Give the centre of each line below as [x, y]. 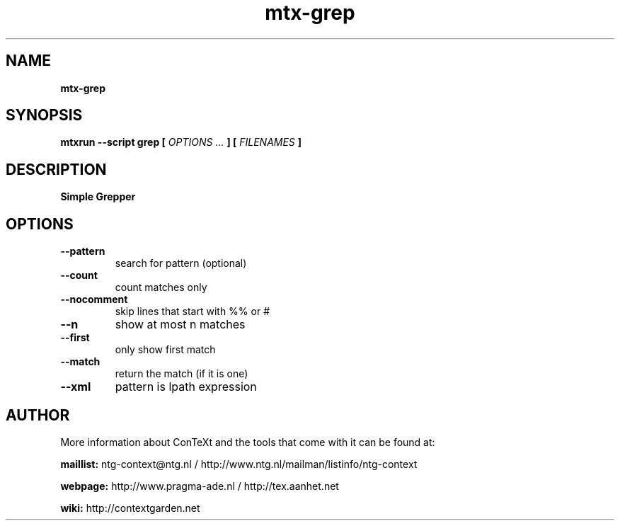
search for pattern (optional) [181, 263]
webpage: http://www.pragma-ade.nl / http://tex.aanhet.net [200, 486]
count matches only [161, 287]
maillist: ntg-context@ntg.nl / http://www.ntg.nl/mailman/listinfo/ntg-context [239, 464]
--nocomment [94, 299]
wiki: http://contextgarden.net [130, 508]
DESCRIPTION [56, 169]
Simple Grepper [98, 197]
